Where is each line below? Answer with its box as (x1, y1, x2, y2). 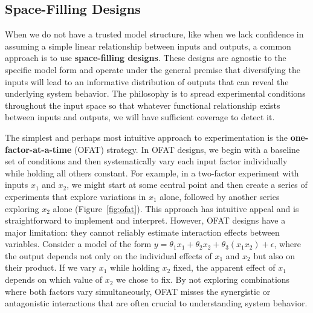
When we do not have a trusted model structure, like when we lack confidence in (5, 28, 304, 40)
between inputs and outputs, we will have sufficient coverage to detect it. (5, 111, 275, 123)
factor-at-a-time (5, 143, 72, 155)
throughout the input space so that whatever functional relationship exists (5, 98, 280, 111)
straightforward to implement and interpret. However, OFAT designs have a (5, 214, 286, 227)
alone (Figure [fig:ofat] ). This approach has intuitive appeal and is (53, 202, 299, 215)
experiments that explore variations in (5, 190, 146, 202)
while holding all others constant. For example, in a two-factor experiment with (5, 166, 299, 179)
